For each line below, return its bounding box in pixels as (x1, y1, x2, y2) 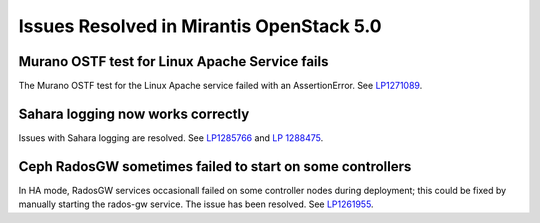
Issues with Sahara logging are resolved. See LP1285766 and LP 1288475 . (18, 131, 324, 144)
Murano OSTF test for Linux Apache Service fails (18, 53, 329, 70)
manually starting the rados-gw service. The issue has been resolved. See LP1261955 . (18, 198, 374, 210)
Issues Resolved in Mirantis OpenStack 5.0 (18, 15, 382, 37)
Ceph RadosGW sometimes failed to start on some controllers (18, 158, 412, 175)
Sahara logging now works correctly (18, 105, 250, 122)
